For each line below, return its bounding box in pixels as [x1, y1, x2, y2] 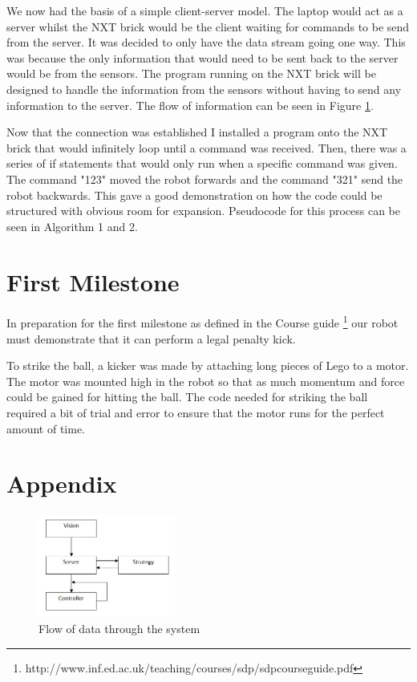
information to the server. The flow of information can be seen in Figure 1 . [6, 96, 374, 113]
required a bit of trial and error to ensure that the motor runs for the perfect [6, 404, 385, 421]
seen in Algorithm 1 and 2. [6, 217, 138, 234]
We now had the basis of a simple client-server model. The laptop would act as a [6, 2, 403, 18]
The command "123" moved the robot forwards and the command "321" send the [6, 170, 403, 187]
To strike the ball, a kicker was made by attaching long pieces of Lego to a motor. [6, 357, 409, 374]
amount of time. [6, 420, 85, 436]
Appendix [6, 467, 117, 500]
